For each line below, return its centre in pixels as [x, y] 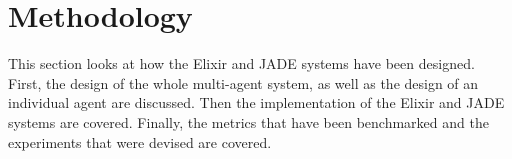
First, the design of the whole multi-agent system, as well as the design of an [243, 82]
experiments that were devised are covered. [140, 141]
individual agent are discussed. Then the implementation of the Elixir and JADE [256, 102]
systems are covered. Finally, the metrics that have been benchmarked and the [248, 121]
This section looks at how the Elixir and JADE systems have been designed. [241, 63]
